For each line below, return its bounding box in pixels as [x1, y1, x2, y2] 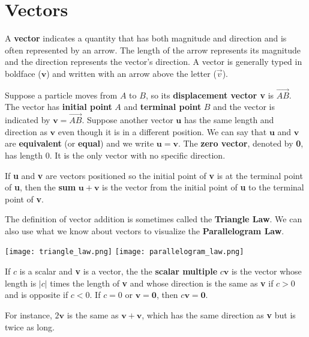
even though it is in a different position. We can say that [58, 125, 267, 138]
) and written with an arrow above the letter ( [46, 67, 217, 79]
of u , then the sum [5, 181, 76, 193]
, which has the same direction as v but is [142, 308, 296, 321]
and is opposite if [5, 288, 68, 301]
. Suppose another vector [82, 114, 173, 126]
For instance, [5, 308, 52, 321]
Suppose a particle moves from [5, 88, 118, 101]
